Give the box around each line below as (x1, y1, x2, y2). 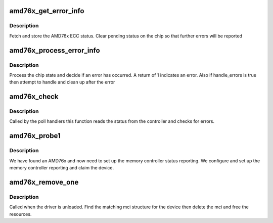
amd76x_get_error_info (9, 7, 84, 15)
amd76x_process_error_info (9, 46, 101, 55)
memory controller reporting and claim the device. (9, 165, 114, 171)
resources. (9, 211, 32, 217)
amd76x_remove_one (9, 177, 79, 187)
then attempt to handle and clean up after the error (9, 79, 115, 85)
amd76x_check (9, 93, 59, 101)
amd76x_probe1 (9, 131, 61, 140)
